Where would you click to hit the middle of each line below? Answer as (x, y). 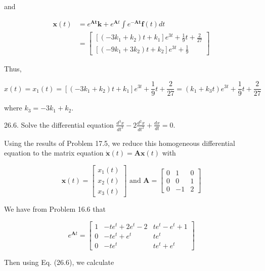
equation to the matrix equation (54, 153)
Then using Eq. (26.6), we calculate (59, 262)
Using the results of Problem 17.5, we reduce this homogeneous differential (120, 143)
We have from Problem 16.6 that (55, 208)
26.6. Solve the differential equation (59, 124)
